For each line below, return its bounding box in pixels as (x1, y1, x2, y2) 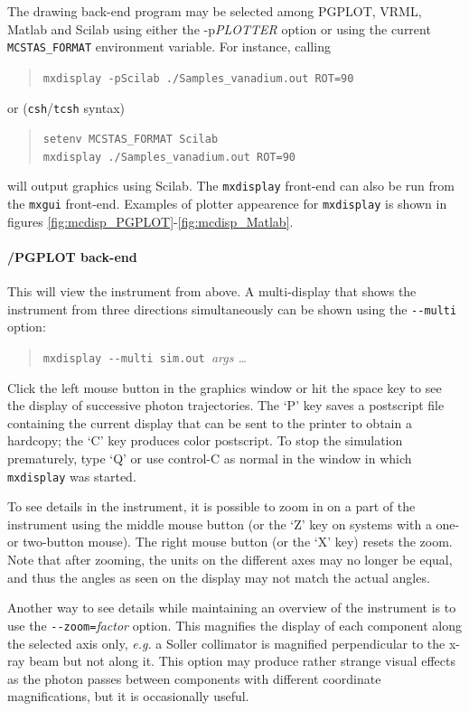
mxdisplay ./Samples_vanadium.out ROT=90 (42, 150, 295, 164)
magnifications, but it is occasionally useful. (7, 687, 249, 706)
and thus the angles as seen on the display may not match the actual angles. (7, 567, 430, 586)
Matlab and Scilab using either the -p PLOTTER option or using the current (7, 19, 431, 38)
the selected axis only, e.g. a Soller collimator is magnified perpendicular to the (7, 633, 446, 652)
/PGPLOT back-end (7, 247, 137, 266)
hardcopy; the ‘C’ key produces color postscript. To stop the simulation (7, 431, 403, 450)
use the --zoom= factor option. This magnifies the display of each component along (7, 615, 462, 634)
